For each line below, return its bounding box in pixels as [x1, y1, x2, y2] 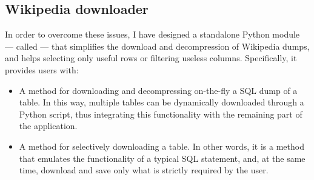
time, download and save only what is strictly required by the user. [19, 164, 269, 176]
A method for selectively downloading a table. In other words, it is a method [19, 139, 304, 152]
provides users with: [5, 63, 79, 76]
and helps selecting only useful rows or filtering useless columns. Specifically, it [5, 52, 297, 64]
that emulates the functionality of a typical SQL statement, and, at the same [19, 152, 306, 164]
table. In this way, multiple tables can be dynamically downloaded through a [19, 96, 304, 108]
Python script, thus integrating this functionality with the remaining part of [19, 107, 302, 120]
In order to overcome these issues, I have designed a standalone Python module [5, 28, 300, 41]
